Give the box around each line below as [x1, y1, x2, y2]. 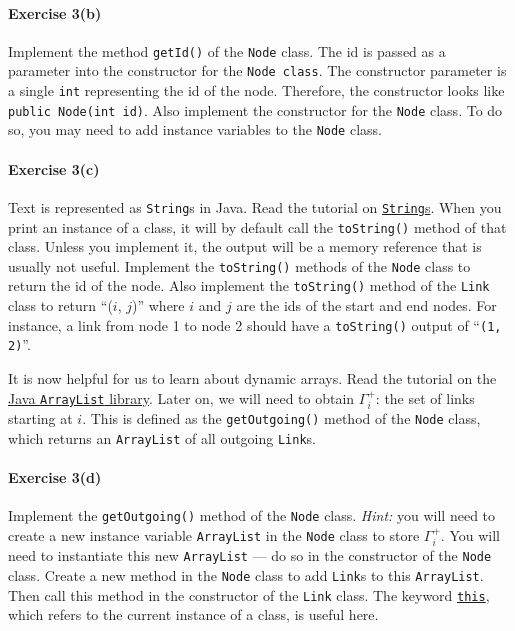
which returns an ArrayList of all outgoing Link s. [8, 427, 317, 448]
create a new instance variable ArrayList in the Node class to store [8, 524, 420, 545]
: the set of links [375, 387, 475, 408]
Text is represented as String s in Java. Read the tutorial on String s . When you [8, 196, 502, 217]
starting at [8, 408, 73, 429]
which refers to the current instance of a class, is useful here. [8, 604, 379, 625]
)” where [132, 295, 185, 316]
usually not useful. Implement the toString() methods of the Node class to [8, 255, 471, 276]
